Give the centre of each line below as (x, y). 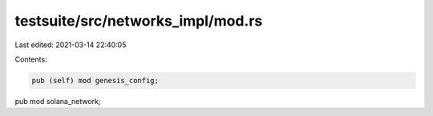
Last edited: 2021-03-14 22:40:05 (71, 45)
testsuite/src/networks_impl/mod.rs (139, 21)
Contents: (31, 59)
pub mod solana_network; (58, 101)
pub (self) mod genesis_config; (95, 80)
